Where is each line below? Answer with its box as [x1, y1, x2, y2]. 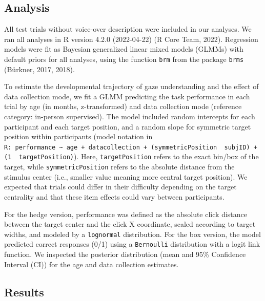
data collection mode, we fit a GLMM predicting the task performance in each [4, 91, 250, 101]
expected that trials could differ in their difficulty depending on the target [4, 181, 237, 192]
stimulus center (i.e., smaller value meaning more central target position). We [4, 171, 248, 182]
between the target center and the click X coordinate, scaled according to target [4, 219, 256, 229]
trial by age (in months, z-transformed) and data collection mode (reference [4, 101, 242, 112]
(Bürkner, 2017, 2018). [4, 63, 75, 74]
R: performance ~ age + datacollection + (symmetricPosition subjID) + [4, 143, 257, 151]
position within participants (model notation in [4, 131, 153, 142]
